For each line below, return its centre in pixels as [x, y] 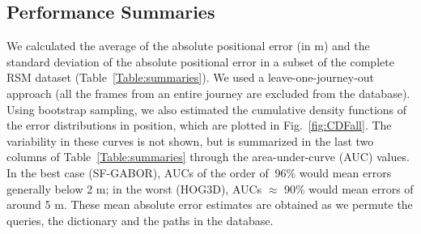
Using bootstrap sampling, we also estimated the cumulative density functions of [207, 109]
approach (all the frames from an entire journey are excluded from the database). [208, 93]
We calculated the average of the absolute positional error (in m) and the [188, 46]
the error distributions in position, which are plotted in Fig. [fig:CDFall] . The [199, 125]
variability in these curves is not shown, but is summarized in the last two [190, 140]
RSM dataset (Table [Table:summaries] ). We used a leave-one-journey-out [191, 77]
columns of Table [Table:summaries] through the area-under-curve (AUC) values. [208, 157]
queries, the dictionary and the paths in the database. [140, 220]
